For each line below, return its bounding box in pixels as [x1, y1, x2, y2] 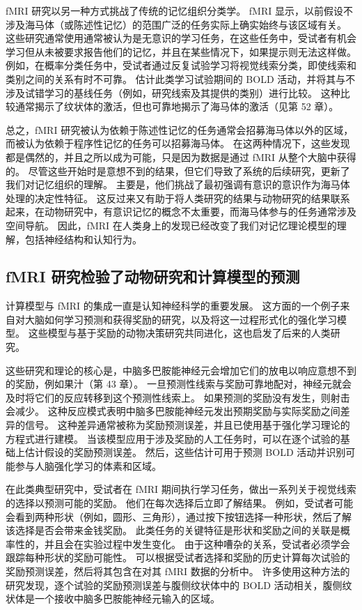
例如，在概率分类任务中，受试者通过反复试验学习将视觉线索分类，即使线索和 [6, 58, 356, 73]
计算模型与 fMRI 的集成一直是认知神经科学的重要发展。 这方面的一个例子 [6, 298, 340, 313]
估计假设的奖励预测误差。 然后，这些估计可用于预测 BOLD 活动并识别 [24, 445, 346, 459]
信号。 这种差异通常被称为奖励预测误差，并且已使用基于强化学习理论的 [24, 418, 350, 432]
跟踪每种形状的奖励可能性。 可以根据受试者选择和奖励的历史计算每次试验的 [6, 550, 350, 565]
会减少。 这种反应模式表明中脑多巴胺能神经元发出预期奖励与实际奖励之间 [6, 404, 340, 418]
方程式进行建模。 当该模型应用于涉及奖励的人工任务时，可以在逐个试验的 [6, 431, 340, 445]
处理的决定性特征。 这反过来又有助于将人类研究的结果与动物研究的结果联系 [6, 190, 350, 205]
